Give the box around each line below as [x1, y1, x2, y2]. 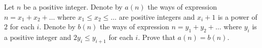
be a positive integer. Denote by [23, 2, 123, 12]
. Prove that [138, 31, 175, 42]
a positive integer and [4, 31, 71, 42]
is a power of [217, 11, 257, 22]
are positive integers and [119, 11, 195, 22]
